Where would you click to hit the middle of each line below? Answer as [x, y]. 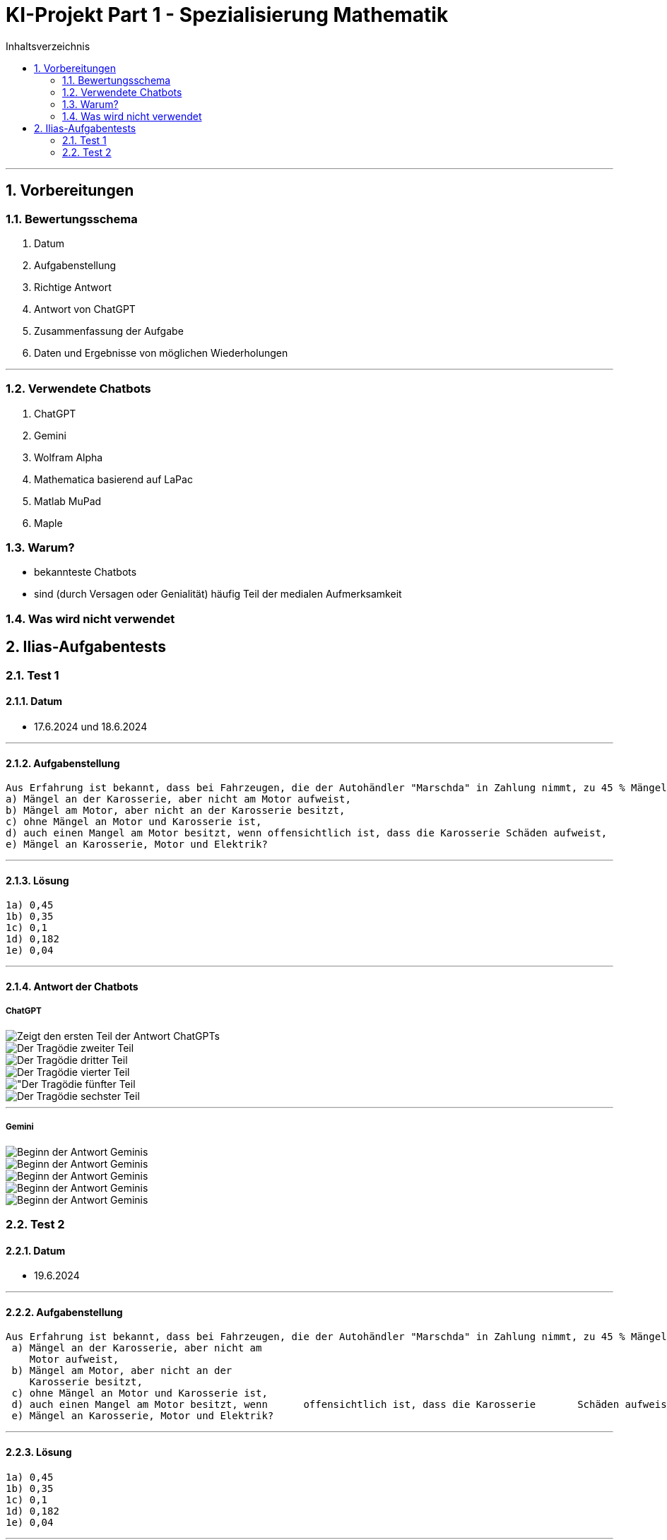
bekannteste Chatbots [85, 572]
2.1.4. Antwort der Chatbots [72, 986]
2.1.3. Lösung [37, 880]
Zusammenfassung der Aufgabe [109, 331]
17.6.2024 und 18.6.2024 [91, 726]
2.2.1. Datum [36, 1250]
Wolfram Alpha [69, 457]
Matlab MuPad [68, 501]
